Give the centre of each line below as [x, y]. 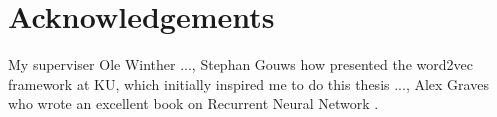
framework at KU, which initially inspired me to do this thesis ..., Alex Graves [248, 83]
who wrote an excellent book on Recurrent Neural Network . [193, 103]
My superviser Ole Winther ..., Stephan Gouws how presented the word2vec [240, 64]
